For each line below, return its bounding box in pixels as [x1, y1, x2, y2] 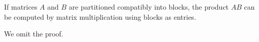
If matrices [4, 2, 38, 12]
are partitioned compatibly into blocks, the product [68, 2, 229, 12]
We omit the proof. [4, 28, 63, 39]
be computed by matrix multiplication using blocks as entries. [4, 11, 196, 22]
